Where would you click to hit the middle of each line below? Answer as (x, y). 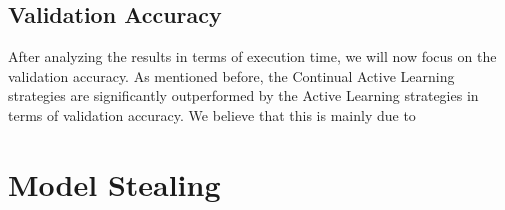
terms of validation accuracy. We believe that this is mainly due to (212, 114)
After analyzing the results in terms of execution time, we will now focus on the (252, 56)
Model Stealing (114, 183)
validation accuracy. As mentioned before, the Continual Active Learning (231, 75)
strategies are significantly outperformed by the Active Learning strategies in (243, 95)
